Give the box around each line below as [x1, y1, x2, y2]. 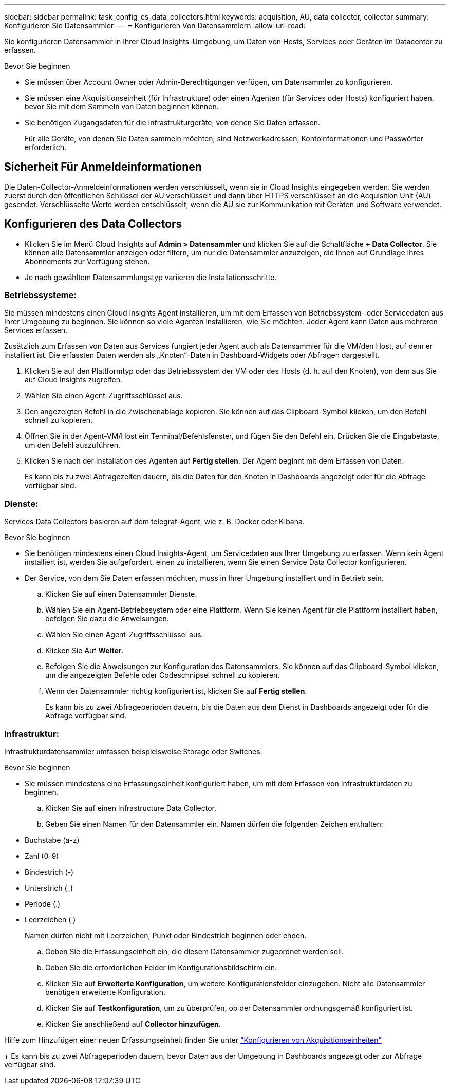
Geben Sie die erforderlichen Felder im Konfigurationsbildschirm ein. [45, 963, 277, 972]
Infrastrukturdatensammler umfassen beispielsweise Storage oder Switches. [4, 747, 262, 756]
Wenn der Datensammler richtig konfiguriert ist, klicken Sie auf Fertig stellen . [45, 687, 307, 696]
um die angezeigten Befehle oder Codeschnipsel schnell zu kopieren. [45, 671, 280, 680]
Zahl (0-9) [25, 851, 59, 860]
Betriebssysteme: [4, 290, 77, 301]
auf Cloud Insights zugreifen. [25, 375, 122, 384]
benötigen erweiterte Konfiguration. [45, 987, 166, 996]
